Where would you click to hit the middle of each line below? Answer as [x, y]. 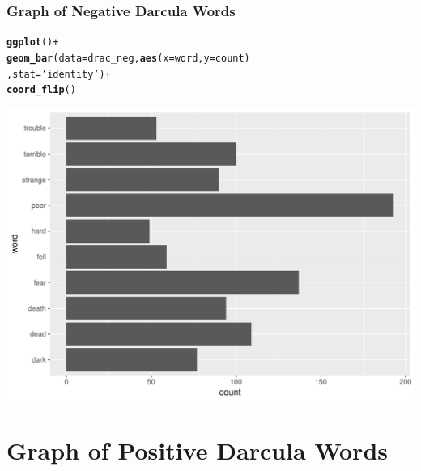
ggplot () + [33, 42]
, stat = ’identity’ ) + [59, 74]
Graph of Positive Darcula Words [197, 450]
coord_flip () [41, 90]
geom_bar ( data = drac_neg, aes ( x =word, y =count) [128, 58]
